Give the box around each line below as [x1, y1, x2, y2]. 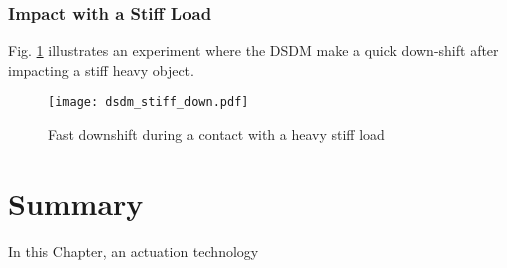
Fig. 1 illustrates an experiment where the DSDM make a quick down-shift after [8, 40, 499, 61]
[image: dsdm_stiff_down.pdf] [48, 95, 249, 110]
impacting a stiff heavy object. [8, 59, 194, 80]
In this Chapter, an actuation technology [8, 240, 259, 261]
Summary [8, 182, 144, 223]
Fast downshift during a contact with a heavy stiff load [48, 124, 385, 145]
